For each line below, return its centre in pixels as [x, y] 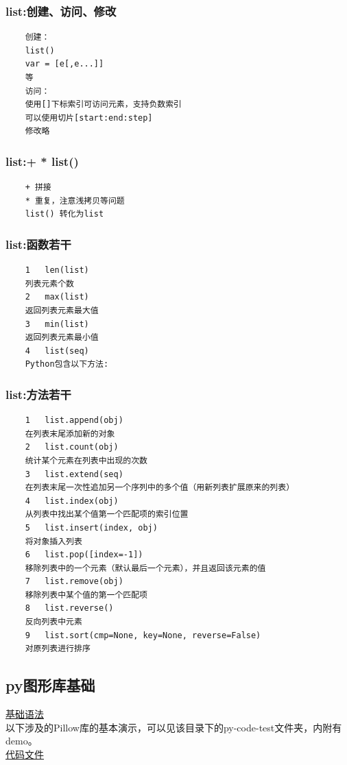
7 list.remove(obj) [74, 582]
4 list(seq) [57, 351]
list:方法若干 [38, 394]
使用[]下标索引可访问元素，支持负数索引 [103, 105]
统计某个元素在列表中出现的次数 [86, 460]
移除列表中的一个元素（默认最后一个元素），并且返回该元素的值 [145, 568]
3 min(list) [57, 324]
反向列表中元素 [53, 622]
